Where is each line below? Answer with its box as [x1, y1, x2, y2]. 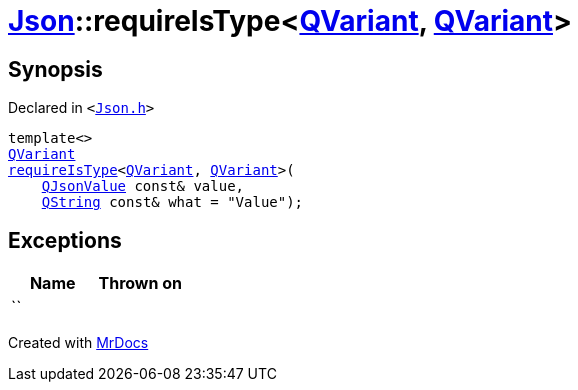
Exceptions [8, 227, 122, 253]
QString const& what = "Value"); [41, 194, 304, 211]
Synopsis [8, 56, 103, 82]
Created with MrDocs [8, 334, 149, 352]
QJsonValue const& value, [41, 178, 245, 195]
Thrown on [98, 273, 182, 294]
